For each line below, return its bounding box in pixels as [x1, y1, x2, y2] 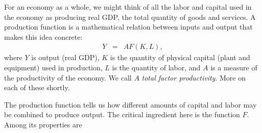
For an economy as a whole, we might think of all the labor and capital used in [4, 2, 252, 12]
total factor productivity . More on [141, 72, 246, 83]
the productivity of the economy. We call [4, 72, 132, 83]
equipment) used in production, [4, 62, 103, 72]
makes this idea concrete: [4, 31, 83, 42]
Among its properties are [4, 119, 82, 129]
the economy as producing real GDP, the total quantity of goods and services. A [4, 11, 256, 22]
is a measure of [210, 62, 257, 72]
